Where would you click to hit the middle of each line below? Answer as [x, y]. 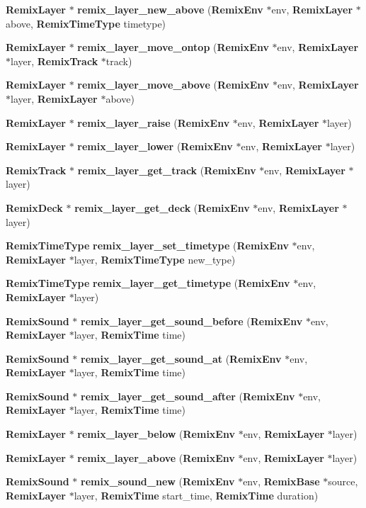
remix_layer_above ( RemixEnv [156, 457]
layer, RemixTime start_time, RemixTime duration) [196, 495]
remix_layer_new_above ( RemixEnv [170, 9]
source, [343, 481]
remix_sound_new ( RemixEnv [158, 481]
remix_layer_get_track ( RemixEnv [167, 170]
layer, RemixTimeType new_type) [155, 259]
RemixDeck [34, 207]
